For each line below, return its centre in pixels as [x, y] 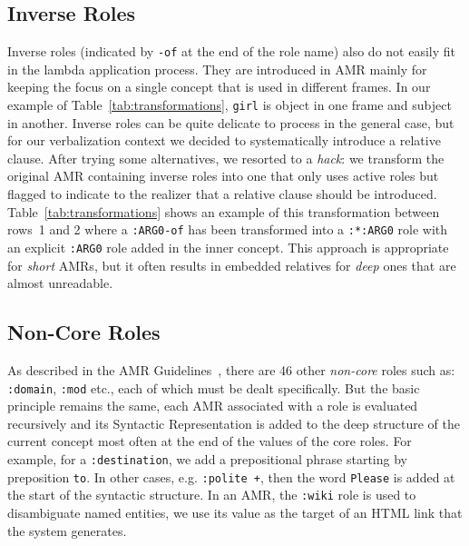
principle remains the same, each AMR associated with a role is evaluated [213, 406]
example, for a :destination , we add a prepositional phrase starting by [207, 459]
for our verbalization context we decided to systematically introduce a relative [224, 140]
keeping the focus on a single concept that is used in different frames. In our [219, 87]
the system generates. [67, 530]
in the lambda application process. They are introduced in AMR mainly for [217, 69]
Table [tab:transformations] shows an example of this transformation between [224, 211]
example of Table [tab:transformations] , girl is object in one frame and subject [230, 105]
